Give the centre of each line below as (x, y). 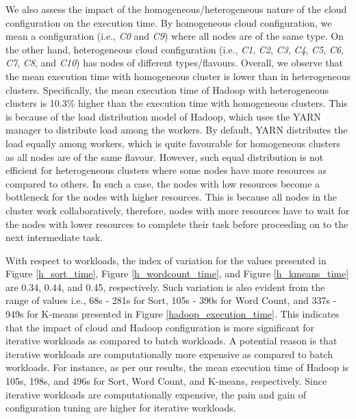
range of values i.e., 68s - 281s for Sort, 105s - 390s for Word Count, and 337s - (171, 300)
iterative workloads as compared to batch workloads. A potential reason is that (171, 341)
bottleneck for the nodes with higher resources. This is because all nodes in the (171, 197)
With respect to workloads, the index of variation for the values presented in (166, 260)
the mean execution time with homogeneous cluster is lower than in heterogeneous (178, 76)
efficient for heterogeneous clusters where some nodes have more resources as (166, 170)
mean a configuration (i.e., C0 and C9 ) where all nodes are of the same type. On (175, 36)
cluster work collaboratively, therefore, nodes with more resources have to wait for (178, 210)
